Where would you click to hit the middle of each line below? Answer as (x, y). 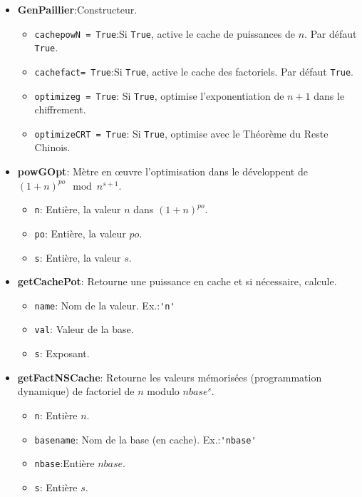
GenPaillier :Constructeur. (77, 9)
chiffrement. (60, 109)
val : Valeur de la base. (84, 329)
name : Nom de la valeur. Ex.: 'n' (105, 305)
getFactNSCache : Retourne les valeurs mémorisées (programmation (170, 377)
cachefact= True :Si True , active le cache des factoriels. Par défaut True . (194, 71)
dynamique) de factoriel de (76, 391)
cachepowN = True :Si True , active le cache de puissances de (165, 33)
